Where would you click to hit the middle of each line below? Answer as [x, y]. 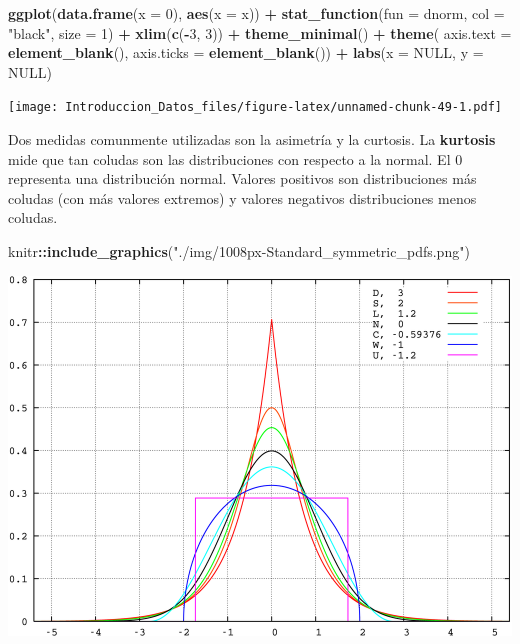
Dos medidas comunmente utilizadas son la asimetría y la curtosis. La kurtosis [252, 139]
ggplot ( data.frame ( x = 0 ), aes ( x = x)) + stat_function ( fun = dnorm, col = [256, 13]
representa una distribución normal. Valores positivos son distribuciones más [242, 178]
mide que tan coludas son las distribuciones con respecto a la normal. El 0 [235, 158]
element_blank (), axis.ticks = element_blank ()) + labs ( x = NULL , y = [246, 52]
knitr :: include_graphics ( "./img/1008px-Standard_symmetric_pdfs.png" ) [239, 251]
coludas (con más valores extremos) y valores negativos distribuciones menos [242, 197]
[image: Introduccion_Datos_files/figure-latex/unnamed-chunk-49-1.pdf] [255, 107]
